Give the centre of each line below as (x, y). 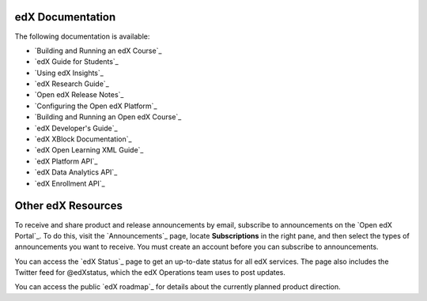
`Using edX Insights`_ (69, 73)
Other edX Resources (68, 206)
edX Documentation (65, 17)
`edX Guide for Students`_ (76, 62)
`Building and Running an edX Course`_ (98, 51)
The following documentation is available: (82, 36)
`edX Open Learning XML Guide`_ (89, 150)
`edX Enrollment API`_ (70, 183)
